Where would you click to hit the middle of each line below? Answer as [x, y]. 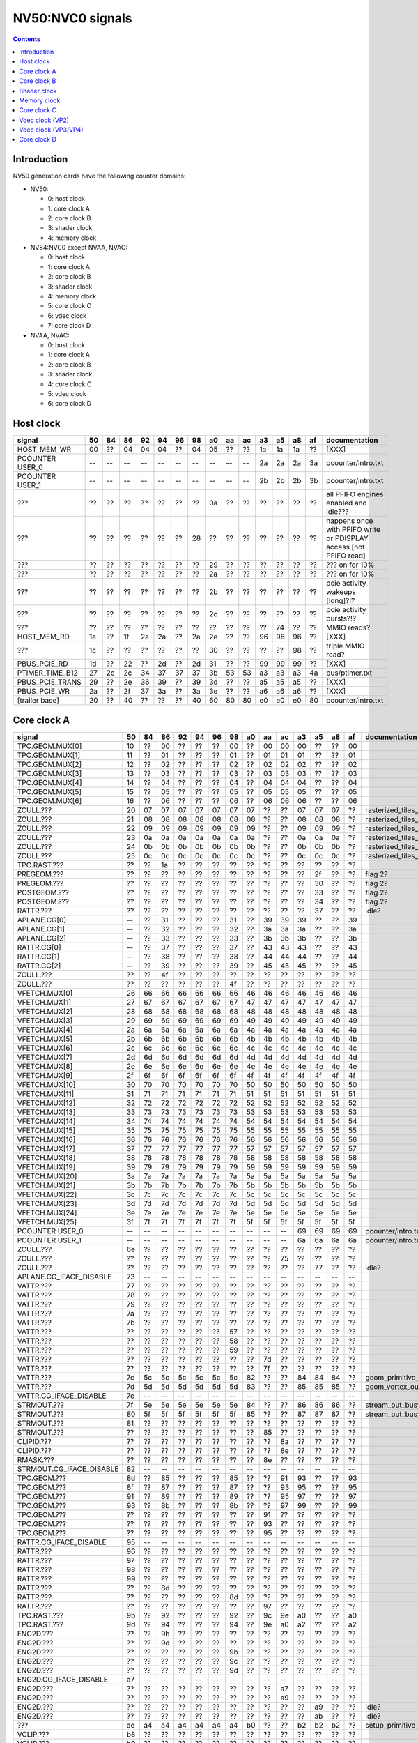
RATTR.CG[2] [39, 966]
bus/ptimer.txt [349, 673]
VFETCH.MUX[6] [45, 1048]
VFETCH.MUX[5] [45, 1039]
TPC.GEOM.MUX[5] [49, 791]
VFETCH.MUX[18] [46, 1157]
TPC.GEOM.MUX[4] [50, 782]
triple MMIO [346, 646]
